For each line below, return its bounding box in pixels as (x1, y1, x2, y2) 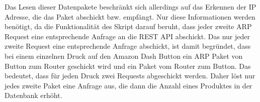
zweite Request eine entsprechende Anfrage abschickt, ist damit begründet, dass (5, 41, 251, 51)
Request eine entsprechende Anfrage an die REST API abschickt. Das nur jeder (5, 31, 250, 41)
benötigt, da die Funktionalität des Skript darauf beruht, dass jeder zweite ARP (5, 21, 252, 32)
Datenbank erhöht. (5, 90, 62, 100)
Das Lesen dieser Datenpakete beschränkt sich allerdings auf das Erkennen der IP (5, 2, 256, 12)
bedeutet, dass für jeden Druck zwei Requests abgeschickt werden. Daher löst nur (5, 70, 255, 81)
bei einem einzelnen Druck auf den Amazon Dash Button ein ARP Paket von (5, 50, 243, 61)
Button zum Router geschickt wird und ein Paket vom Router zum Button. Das (5, 60, 251, 71)
